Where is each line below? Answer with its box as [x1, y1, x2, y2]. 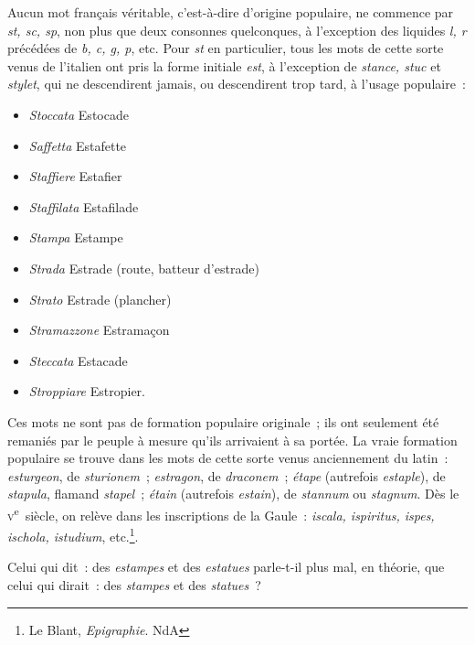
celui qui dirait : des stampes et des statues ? [7, 575, 261, 594]
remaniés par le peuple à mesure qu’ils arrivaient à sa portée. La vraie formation [7, 430, 458, 449]
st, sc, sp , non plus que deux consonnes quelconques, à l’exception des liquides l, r [7, 20, 467, 39]
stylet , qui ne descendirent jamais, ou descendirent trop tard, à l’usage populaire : [7, 74, 466, 93]
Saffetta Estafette [28, 135, 127, 155]
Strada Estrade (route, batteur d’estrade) [28, 258, 259, 277]
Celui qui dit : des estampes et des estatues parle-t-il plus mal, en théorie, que [7, 557, 445, 576]
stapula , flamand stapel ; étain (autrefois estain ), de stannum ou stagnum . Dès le [7, 484, 459, 503]
